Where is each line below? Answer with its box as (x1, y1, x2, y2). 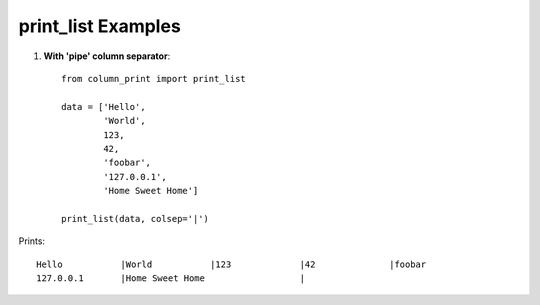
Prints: (18, 235, 45, 247)
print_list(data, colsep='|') (61, 213, 210, 224)
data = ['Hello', (61, 101, 146, 112)
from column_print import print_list (61, 73, 247, 84)
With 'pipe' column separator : (43, 50, 171, 62)
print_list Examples (18, 15, 182, 37)
